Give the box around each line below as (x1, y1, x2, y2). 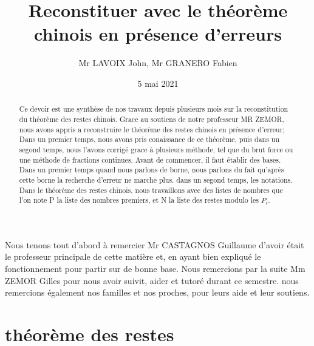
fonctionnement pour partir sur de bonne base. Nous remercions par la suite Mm (5, 262, 305, 275)
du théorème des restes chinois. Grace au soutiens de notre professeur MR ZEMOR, (19, 114, 284, 124)
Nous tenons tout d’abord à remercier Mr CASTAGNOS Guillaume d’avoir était (5, 238, 304, 251)
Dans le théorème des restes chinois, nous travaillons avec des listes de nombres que (19, 185, 283, 195)
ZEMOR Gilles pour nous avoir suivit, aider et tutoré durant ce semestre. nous (5, 274, 299, 287)
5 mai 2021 (137, 76, 179, 89)
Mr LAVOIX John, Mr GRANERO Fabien (78, 56, 237, 69)
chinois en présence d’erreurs (34, 21, 282, 46)
